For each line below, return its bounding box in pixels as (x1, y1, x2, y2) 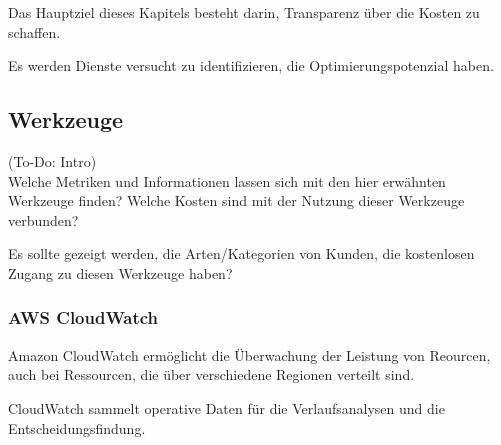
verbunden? (8, 209, 79, 230)
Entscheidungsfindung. (8, 417, 146, 438)
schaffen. (8, 21, 61, 42)
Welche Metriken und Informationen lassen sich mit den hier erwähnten (8, 170, 446, 191)
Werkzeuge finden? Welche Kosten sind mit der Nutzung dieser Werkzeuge (8, 190, 465, 211)
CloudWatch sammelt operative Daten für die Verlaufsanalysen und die (8, 397, 445, 418)
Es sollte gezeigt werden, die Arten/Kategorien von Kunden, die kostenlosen (8, 243, 475, 264)
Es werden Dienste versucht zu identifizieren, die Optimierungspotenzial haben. (8, 55, 494, 76)
